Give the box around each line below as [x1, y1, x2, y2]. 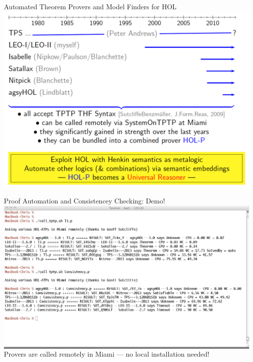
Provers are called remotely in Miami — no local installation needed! [4, 348, 210, 359]
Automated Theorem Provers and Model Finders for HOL [4, 1, 177, 11]
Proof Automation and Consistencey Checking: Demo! [4, 196, 165, 206]
